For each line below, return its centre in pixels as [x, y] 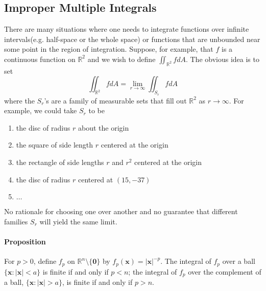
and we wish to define [122, 59]
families [16, 221]
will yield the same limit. [78, 221]
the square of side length [55, 145]
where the [19, 100]
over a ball [239, 261]
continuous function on [40, 59]
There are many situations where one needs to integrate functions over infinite [127, 29]
